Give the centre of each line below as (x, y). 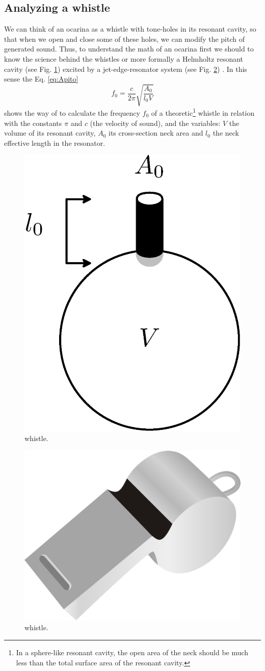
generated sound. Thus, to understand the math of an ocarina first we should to (129, 49)
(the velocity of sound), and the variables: (155, 123)
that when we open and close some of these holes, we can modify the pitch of (124, 38)
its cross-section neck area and (156, 133)
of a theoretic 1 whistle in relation (203, 112)
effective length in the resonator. (55, 143)
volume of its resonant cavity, (50, 133)
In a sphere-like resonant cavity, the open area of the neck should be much (132, 652)
